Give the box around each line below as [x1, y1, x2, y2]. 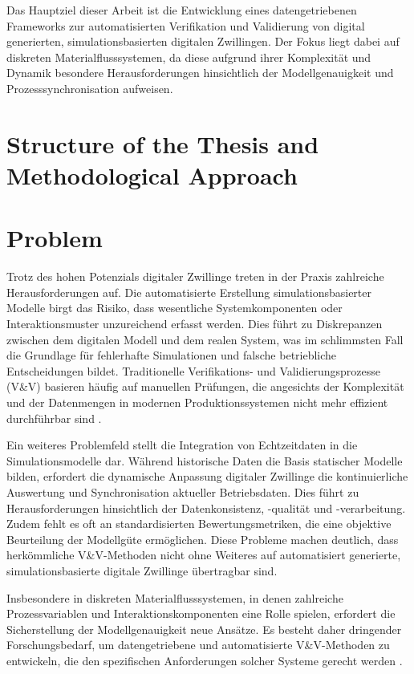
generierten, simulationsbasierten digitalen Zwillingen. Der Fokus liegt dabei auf [6, 33, 400, 50]
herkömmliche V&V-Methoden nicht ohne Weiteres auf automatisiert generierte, [6, 546, 401, 563]
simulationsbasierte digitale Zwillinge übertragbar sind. [6, 562, 278, 579]
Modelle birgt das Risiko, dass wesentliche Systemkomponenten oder [6, 299, 343, 316]
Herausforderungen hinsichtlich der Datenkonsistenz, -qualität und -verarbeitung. [6, 499, 406, 516]
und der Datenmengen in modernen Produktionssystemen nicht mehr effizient [6, 394, 388, 410]
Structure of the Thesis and [6, 127, 319, 160]
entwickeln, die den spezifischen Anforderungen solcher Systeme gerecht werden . [6, 652, 403, 668]
